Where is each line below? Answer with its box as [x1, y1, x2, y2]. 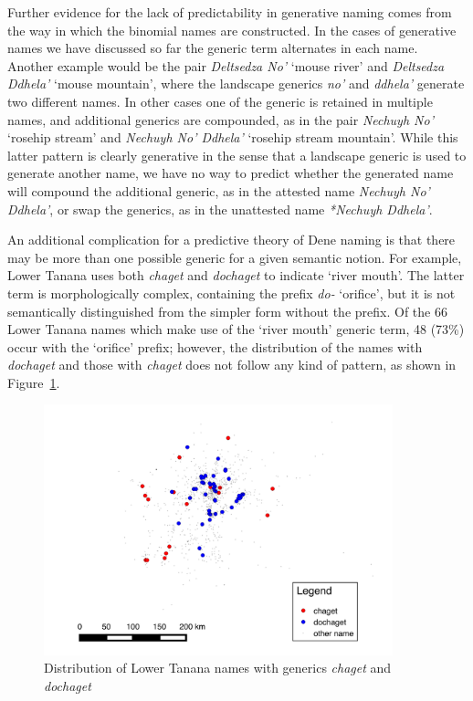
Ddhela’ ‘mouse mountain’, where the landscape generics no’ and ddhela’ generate [7, 74, 465, 93]
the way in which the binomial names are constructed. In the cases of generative [7, 20, 457, 39]
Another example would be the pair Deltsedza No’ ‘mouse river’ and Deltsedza [7, 56, 445, 75]
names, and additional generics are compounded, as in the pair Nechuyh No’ [7, 110, 434, 129]
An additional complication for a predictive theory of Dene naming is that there [7, 230, 456, 249]
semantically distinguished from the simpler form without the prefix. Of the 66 [7, 301, 447, 320]
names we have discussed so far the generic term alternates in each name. [7, 38, 418, 58]
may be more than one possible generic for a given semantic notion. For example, [7, 247, 462, 267]
